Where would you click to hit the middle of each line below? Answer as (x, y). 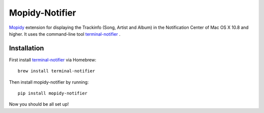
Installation (26, 48)
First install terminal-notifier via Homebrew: (53, 60)
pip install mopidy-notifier (53, 93)
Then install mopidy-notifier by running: (49, 82)
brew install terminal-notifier (56, 71)
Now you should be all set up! (39, 104)
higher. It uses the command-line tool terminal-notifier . (65, 34)
